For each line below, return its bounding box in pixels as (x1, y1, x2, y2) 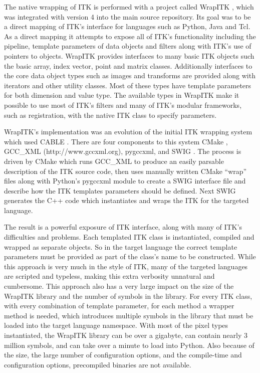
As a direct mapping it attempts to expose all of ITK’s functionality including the (4, 31, 256, 41)
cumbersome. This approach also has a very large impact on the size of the (4, 281, 234, 291)
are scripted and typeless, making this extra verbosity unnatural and (4, 271, 215, 281)
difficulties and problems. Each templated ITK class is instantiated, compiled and (4, 232, 254, 242)
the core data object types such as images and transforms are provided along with (4, 70, 255, 81)
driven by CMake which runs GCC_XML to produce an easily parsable (4, 155, 224, 166)
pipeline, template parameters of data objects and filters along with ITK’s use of (4, 41, 251, 51)
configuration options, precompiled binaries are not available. (4, 359, 191, 369)
